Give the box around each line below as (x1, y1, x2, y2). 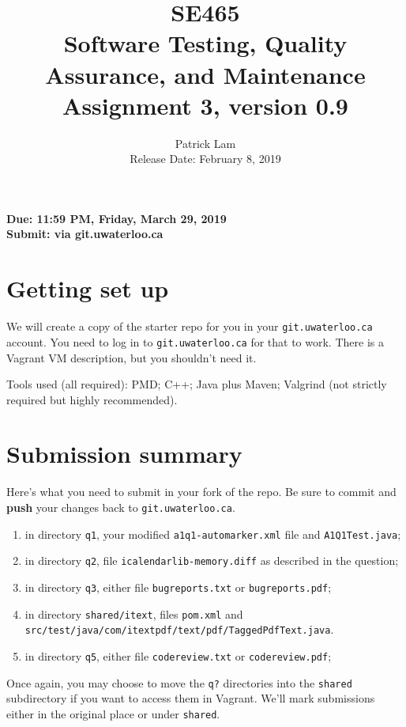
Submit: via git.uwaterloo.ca (6, 225, 164, 242)
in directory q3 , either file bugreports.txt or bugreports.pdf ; (24, 578, 332, 595)
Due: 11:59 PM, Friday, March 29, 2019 (6, 210, 227, 226)
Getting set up (6, 272, 169, 305)
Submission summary (6, 437, 242, 470)
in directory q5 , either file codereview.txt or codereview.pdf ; (24, 647, 332, 664)
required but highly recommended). (6, 391, 178, 407)
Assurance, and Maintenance (45, 58, 366, 90)
